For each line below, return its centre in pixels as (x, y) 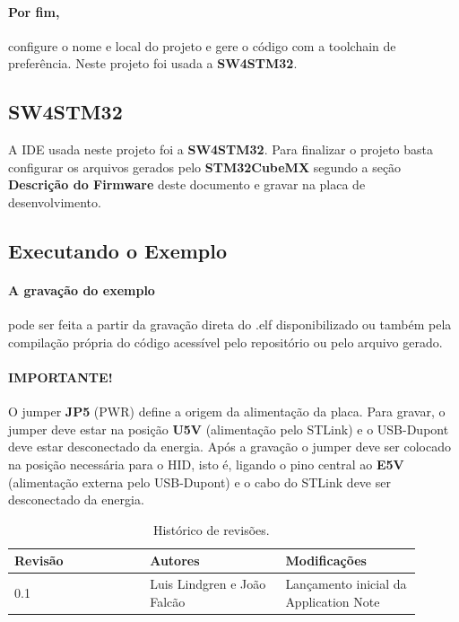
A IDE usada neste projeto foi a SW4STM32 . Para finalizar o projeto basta (221, 149)
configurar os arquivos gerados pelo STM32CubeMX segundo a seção (205, 166)
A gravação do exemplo (82, 289)
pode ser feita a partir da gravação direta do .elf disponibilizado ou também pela (230, 324)
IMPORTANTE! (61, 377)
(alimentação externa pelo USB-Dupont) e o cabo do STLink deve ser (199, 482)
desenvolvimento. (55, 201)
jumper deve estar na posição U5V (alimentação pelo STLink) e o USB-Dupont (229, 429)
